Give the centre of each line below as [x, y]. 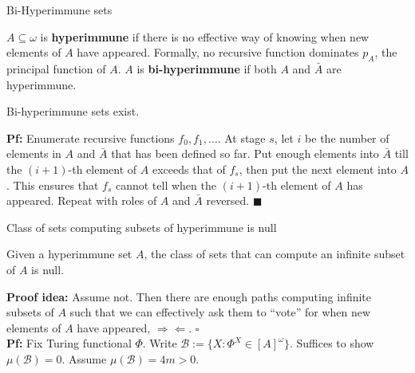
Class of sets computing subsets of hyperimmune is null [142, 227]
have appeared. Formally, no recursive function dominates [218, 52]
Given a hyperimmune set [69, 254]
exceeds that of [189, 169]
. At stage [241, 137]
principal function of [56, 68]
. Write [160, 343]
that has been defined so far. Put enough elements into [245, 153]
